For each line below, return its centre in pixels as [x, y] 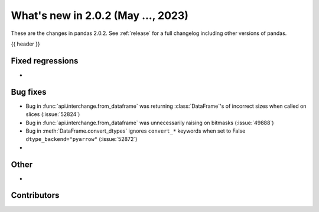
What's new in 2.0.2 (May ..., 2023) [100, 15]
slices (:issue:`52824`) [53, 114]
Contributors [35, 195]
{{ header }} [26, 44]
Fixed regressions [45, 61]
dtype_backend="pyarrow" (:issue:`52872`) [82, 139]
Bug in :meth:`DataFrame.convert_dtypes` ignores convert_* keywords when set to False [136, 131]
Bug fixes [29, 92]
